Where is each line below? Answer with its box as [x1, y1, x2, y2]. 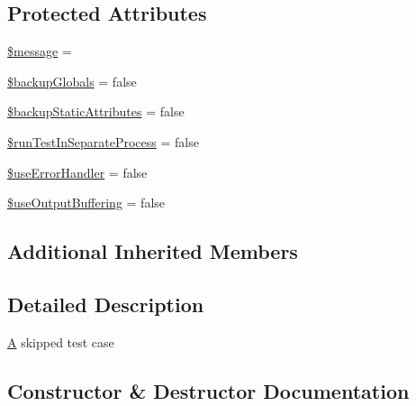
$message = [7, 42, 72, 60]
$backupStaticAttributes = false [7, 102, 185, 121]
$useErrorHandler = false [7, 162, 148, 181]
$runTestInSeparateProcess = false [7, 132, 199, 151]
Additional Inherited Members [7, 237, 298, 265]
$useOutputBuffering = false [7, 193, 166, 212]
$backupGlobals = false [7, 71, 137, 90]
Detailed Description [7, 290, 204, 318]
